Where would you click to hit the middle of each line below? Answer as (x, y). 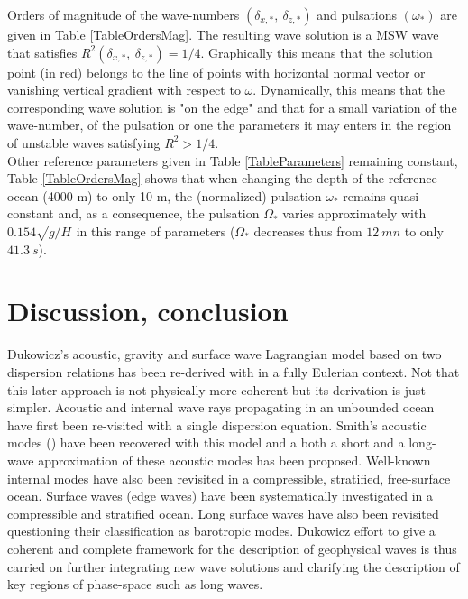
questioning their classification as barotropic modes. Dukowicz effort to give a (221, 531)
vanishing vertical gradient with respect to (124, 90)
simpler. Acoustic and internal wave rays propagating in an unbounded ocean (221, 407)
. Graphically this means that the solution (317, 52)
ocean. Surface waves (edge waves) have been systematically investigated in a (220, 496)
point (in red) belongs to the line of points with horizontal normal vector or (216, 72)
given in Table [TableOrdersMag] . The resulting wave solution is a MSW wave (223, 34)
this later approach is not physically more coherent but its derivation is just (216, 389)
